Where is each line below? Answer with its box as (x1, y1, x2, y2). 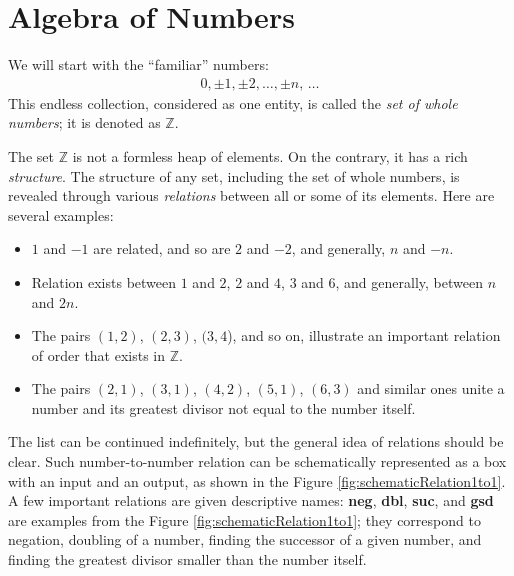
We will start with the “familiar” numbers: (8, 54, 269, 75)
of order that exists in (31, 344, 166, 365)
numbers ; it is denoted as (8, 112, 161, 133)
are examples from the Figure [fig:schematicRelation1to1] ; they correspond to (8, 509, 481, 530)
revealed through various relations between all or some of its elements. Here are (8, 185, 495, 206)
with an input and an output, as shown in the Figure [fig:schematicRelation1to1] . (8, 470, 506, 491)
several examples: (8, 204, 114, 225)
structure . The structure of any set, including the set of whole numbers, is (8, 165, 460, 186)
